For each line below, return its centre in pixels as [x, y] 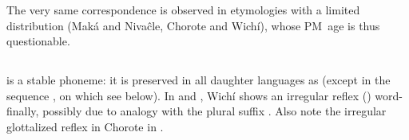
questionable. [38, 41]
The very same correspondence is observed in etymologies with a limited [183, 10]
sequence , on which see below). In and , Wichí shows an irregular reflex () [189, 95]
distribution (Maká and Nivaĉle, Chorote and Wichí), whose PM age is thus [193, 25]
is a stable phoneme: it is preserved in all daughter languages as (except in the [199, 80]
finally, [23, 111]
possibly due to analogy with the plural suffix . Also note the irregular [214, 111]
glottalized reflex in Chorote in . [85, 126]
